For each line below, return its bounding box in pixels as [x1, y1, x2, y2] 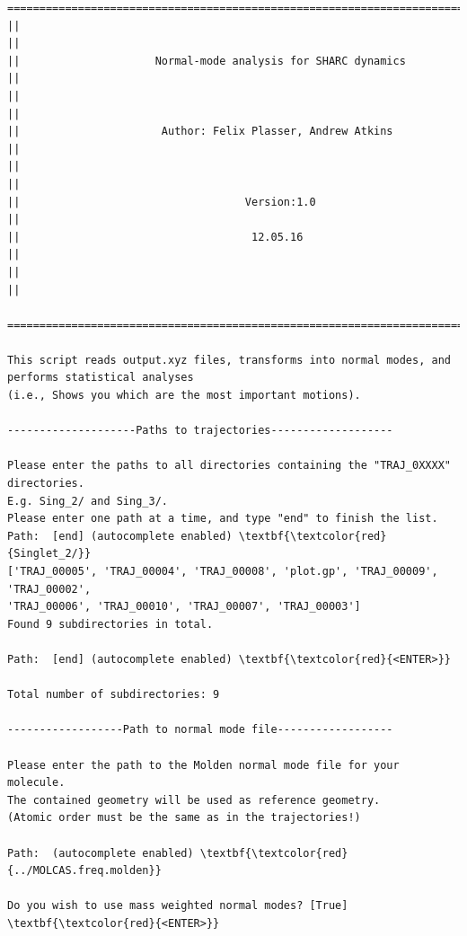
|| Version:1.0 [7, 195, 316, 208]
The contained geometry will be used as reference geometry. [7, 793, 381, 807]
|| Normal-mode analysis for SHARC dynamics [7, 54, 406, 67]
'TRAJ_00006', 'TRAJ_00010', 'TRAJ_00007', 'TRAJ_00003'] [7, 600, 361, 614]
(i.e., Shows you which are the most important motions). [7, 389, 361, 402]
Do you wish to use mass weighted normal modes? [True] [7, 899, 348, 913]
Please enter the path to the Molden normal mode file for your [7, 758, 400, 772]
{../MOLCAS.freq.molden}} [7, 864, 162, 878]
